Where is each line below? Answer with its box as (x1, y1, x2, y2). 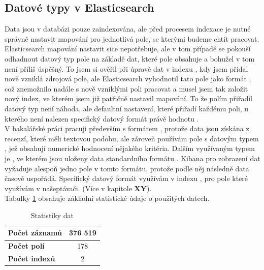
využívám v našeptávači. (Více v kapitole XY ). (5, 183, 152, 193)
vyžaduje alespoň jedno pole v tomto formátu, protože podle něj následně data (5, 163, 249, 173)
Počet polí (8, 241, 45, 251)
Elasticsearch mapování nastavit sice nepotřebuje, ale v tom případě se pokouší (5, 43, 251, 54)
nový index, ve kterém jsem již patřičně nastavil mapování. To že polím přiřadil (5, 93, 252, 104)
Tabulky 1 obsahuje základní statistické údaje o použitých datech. (5, 193, 210, 203)
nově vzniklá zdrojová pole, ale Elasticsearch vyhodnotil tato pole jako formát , (5, 73, 251, 84)
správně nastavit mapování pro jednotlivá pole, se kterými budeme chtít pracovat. (5, 33, 259, 44)
